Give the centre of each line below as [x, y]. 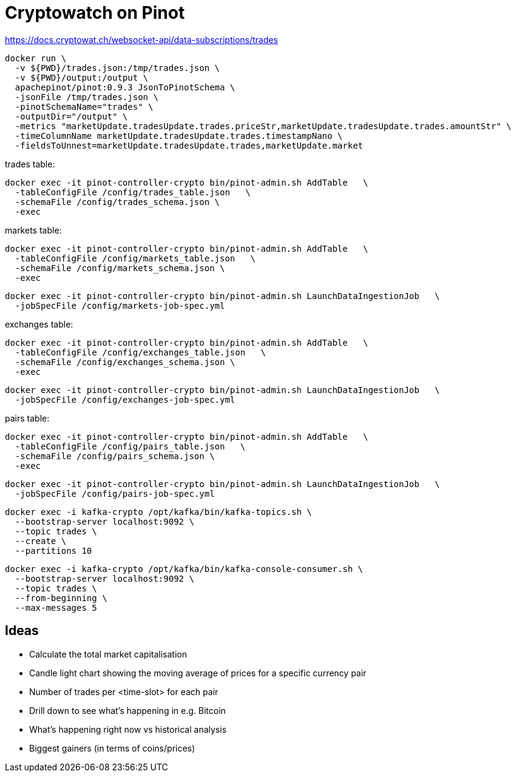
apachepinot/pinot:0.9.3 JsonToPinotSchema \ [125, 87]
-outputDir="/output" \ [71, 116]
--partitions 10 [53, 550]
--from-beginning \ [61, 598]
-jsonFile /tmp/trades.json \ [87, 97]
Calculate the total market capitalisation [108, 654]
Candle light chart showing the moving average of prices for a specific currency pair [198, 673]
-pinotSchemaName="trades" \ [84, 106]
